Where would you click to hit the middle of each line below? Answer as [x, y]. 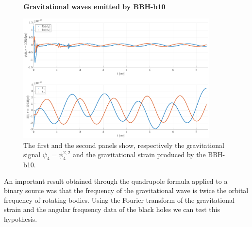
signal [32, 154]
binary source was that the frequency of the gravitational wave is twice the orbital [126, 190]
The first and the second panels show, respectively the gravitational [124, 145]
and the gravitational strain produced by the [139, 154]
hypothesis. [21, 219]
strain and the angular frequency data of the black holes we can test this [112, 209]
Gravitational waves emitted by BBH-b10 [94, 6]
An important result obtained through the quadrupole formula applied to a [116, 181]
